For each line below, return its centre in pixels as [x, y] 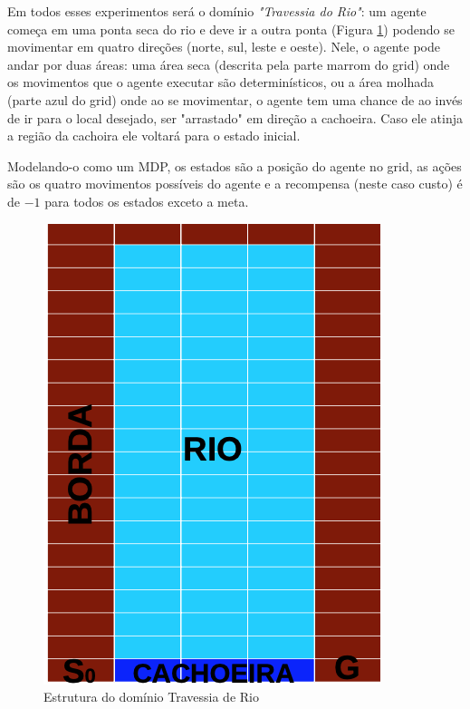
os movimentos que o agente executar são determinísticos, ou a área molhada [221, 82]
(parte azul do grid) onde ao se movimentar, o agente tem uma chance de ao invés [235, 99]
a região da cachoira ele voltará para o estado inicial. [154, 136]
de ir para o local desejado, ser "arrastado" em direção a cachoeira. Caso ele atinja [235, 117]
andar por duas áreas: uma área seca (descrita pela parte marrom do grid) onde [229, 64]
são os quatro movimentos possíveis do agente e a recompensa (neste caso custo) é [235, 184]
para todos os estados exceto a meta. [147, 201]
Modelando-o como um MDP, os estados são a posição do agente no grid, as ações [235, 165]
